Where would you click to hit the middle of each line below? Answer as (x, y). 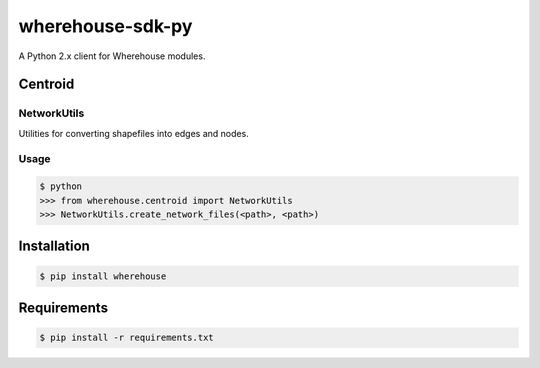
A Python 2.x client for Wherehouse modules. (112, 56)
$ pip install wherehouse (103, 276)
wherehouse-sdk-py (105, 26)
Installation (54, 246)
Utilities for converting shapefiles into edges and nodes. (133, 133)
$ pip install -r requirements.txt (126, 338)
